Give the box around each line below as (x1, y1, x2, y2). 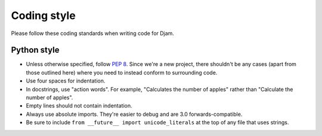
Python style (11, 45, 60, 55)
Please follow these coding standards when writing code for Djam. (11, 30, 174, 37)
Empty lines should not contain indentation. (26, 102, 132, 109)
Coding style (11, 9, 76, 22)
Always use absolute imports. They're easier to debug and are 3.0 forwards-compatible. (26, 110, 243, 118)
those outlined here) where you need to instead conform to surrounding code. (26, 69, 218, 76)
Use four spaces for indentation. (26, 77, 106, 84)
